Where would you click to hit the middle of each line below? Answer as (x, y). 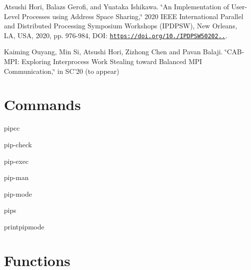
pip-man (16, 177)
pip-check (18, 144)
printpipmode (24, 226)
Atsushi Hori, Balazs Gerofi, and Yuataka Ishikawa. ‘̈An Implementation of (116, 6)
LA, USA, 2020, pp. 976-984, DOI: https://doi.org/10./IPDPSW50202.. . (116, 35)
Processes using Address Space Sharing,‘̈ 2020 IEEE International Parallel (133, 16)
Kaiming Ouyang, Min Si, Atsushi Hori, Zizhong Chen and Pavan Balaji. (114, 52)
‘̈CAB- (234, 52)
